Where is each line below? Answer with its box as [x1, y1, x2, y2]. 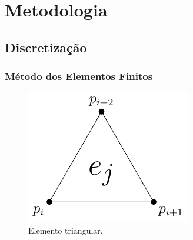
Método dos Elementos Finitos [5, 69, 153, 84]
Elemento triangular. [28, 224, 103, 236]
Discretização [5, 38, 87, 56]
